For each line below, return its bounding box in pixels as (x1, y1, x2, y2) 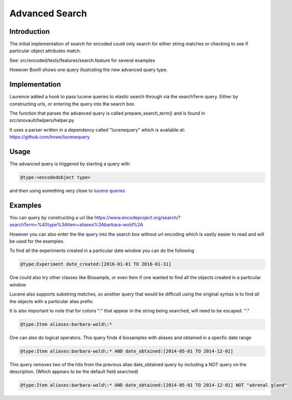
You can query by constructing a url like (9, 214, 94, 220)
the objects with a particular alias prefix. (9, 298, 94, 304)
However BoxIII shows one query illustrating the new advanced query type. (9, 67, 168, 73)
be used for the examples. (9, 238, 65, 244)
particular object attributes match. (9, 48, 81, 54)
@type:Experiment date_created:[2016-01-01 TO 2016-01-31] (20, 261, 171, 267)
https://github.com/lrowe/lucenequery (9, 134, 90, 140)
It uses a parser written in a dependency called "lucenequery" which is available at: (9, 127, 185, 133)
